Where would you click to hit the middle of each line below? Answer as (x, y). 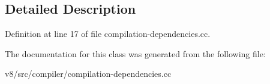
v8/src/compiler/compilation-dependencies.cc (88, 74)
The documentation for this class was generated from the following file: (135, 53)
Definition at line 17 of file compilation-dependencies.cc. (108, 34)
